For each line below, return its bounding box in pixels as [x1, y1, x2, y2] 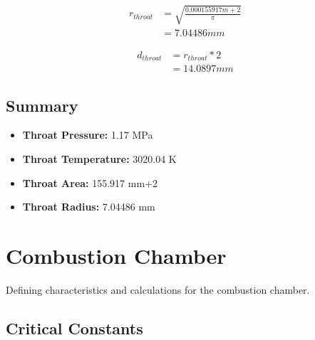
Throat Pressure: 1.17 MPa [22, 127, 153, 142]
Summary [6, 94, 78, 116]
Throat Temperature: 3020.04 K [22, 151, 177, 166]
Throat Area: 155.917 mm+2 [22, 175, 157, 190]
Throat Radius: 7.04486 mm [22, 199, 155, 214]
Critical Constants [6, 317, 143, 339]
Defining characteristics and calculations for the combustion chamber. [6, 282, 310, 297]
